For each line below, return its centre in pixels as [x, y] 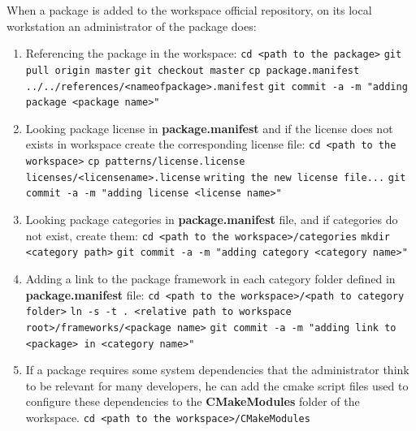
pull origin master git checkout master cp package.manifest [193, 70]
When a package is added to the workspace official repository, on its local [189, 10]
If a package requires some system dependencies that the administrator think [217, 370]
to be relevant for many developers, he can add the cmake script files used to [217, 385]
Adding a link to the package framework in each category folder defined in [210, 278]
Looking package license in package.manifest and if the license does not [209, 128]
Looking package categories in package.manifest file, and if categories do [212, 220]
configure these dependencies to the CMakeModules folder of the [193, 401]
